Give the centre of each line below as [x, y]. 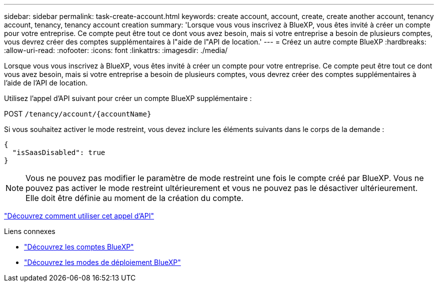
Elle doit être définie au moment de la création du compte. [134, 198]
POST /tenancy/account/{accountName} [78, 114]
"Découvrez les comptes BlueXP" [79, 247]
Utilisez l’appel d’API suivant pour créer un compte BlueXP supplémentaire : [128, 98]
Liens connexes [30, 231]
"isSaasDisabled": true [59, 152]
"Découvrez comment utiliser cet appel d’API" [79, 216]
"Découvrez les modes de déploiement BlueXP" [102, 262]
